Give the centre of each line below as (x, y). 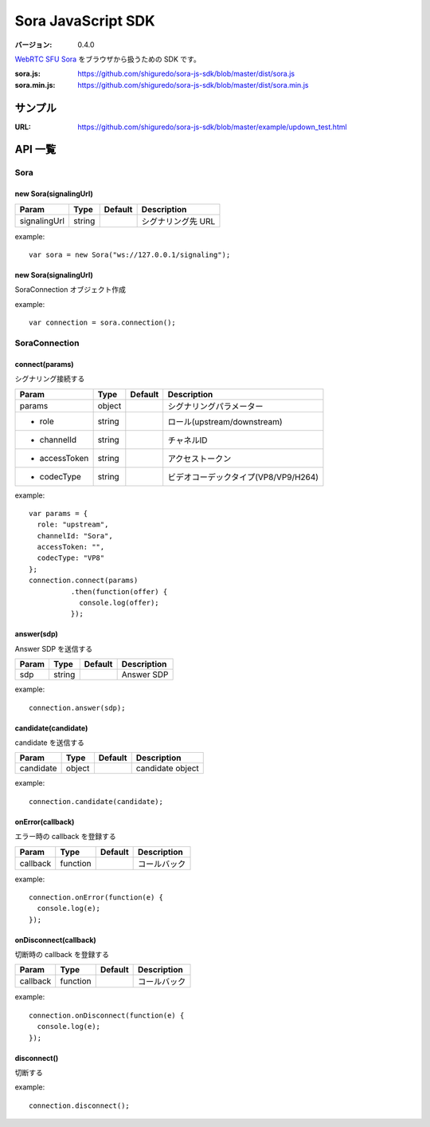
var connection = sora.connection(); (103, 323)
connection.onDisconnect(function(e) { (107, 1015)
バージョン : (33, 45)
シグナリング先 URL (178, 221)
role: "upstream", (73, 525)
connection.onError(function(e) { (96, 897)
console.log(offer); (119, 603)
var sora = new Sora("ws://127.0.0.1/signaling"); (130, 254)
